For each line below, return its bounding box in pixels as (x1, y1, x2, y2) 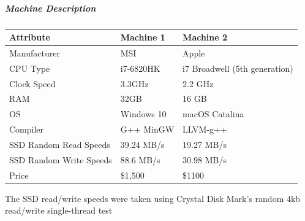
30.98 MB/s (183, 153, 227, 166)
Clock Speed (9, 77, 56, 90)
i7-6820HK (120, 61, 160, 74)
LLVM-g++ (183, 123, 227, 136)
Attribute (9, 31, 50, 44)
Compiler (9, 123, 44, 136)
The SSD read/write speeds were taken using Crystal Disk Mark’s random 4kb (5, 192, 301, 204)
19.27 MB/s (183, 138, 227, 150)
